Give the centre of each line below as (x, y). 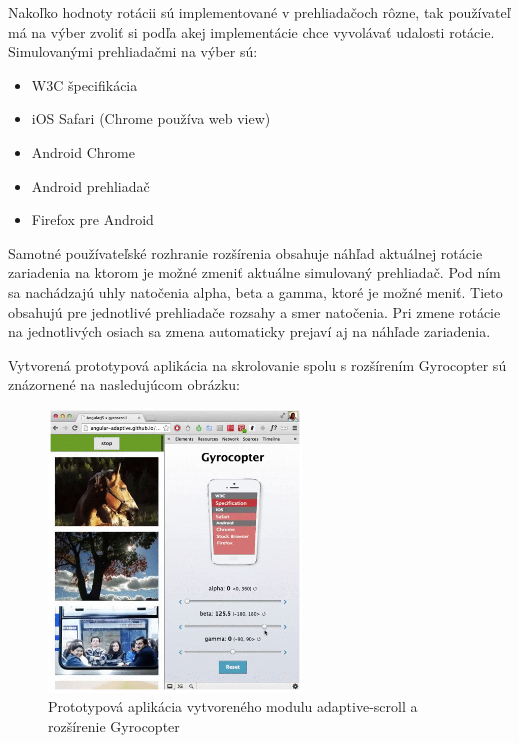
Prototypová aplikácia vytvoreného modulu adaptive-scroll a (233, 706)
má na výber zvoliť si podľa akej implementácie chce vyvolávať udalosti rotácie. (251, 31)
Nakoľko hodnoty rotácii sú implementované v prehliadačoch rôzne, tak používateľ (259, 12)
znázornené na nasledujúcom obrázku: (124, 384)
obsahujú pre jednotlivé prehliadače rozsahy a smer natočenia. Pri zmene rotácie (254, 311)
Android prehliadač (90, 185)
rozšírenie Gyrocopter (114, 725)
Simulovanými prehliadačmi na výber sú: (133, 51)
